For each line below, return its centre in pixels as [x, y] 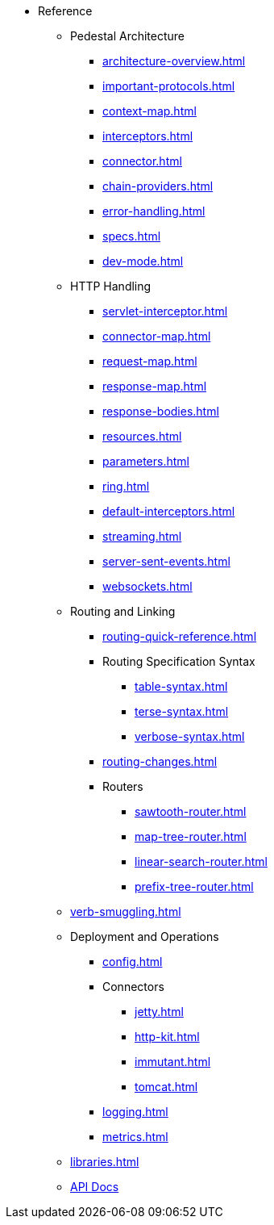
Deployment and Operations [145, 937]
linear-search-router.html [201, 861]
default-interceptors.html [169, 511]
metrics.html [135, 1137]
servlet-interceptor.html [165, 311]
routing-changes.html [160, 761]
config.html [133, 962]
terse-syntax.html [182, 711]
